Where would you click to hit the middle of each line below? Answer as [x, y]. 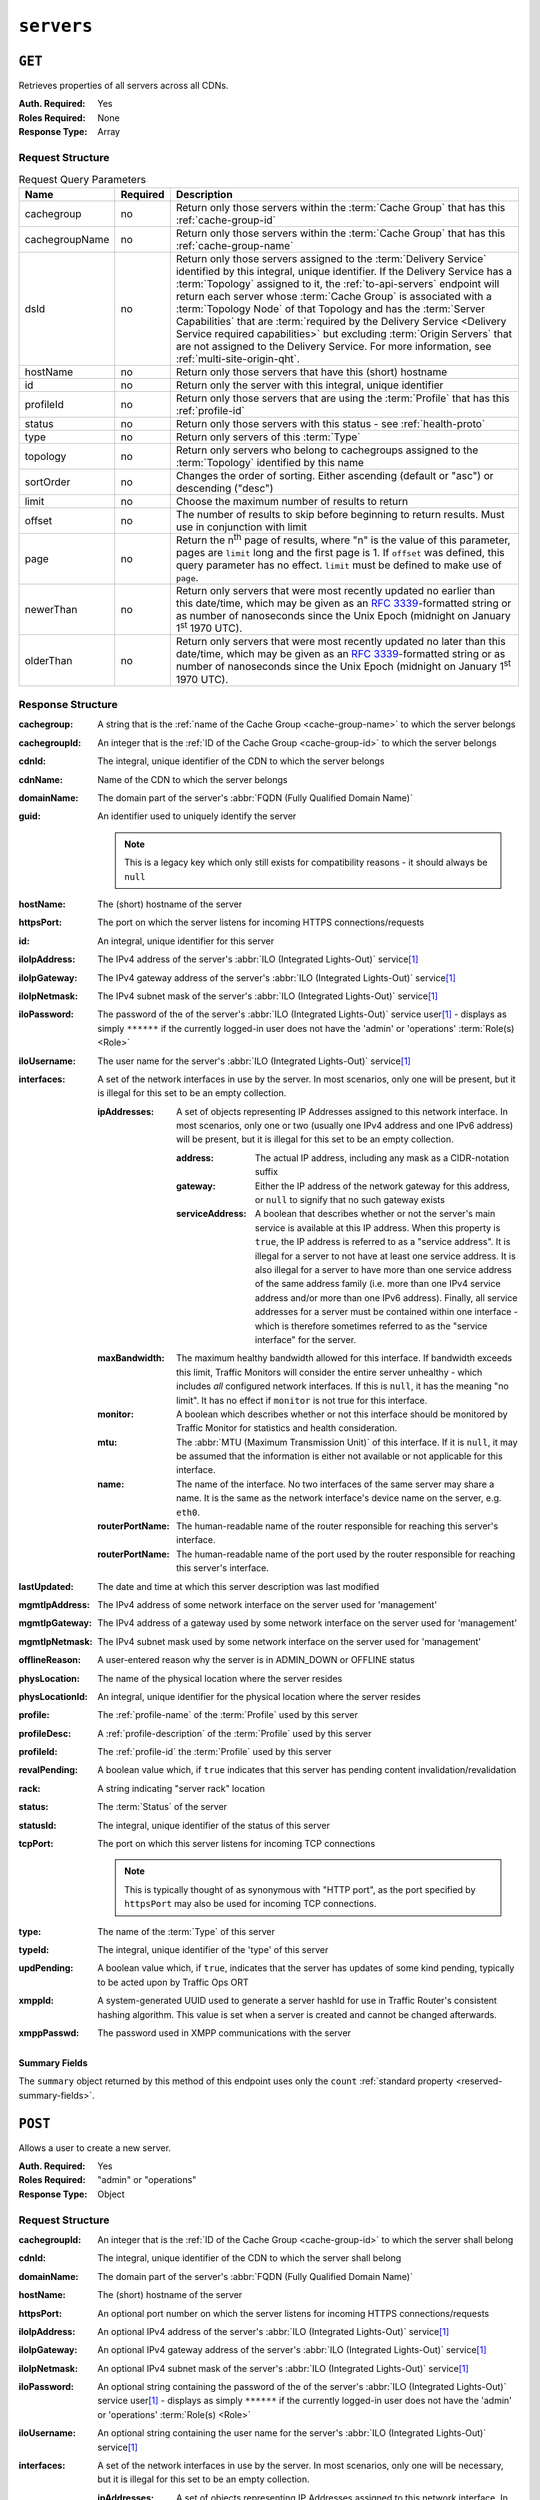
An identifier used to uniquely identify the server [197, 816]
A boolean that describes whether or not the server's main [375, 1214]
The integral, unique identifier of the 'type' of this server [213, 1949]
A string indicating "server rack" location [181, 1788]
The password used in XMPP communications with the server [224, 2032]
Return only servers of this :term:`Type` [268, 437]
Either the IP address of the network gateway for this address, [382, 1186]
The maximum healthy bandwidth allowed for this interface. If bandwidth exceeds [344, 1358]
